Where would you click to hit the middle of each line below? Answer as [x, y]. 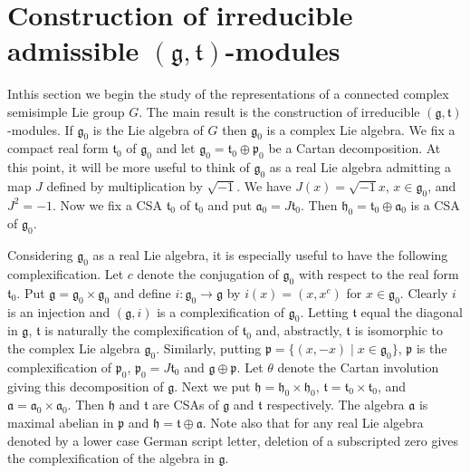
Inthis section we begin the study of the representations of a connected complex [228, 94]
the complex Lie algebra [74, 348]
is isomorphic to [399, 330]
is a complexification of [221, 311]
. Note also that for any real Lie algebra [313, 423]
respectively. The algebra [336, 405]
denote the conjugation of [208, 274]
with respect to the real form [379, 274]
